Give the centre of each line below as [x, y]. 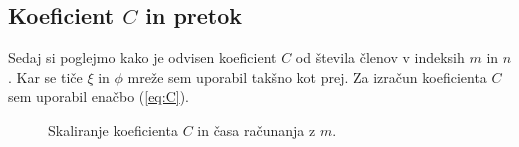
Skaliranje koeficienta [113, 129]
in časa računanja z [256, 129]
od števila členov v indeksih [380, 57]
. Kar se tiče [45, 76]
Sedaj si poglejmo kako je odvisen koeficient [142, 57]
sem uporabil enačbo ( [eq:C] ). [98, 96]
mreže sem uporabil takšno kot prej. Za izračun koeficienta [307, 76]
